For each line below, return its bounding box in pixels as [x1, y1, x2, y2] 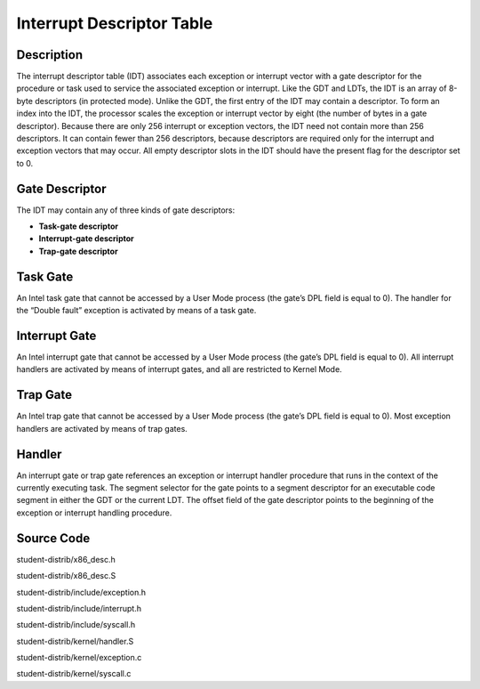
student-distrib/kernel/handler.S [16, 636, 134, 646]
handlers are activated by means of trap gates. [16, 423, 188, 434]
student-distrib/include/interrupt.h [16, 603, 142, 613]
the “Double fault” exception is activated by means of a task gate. [16, 305, 257, 316]
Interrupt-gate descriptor [38, 233, 134, 244]
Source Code [16, 531, 91, 546]
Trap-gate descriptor [38, 246, 119, 256]
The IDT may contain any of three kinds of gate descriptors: [16, 205, 236, 215]
